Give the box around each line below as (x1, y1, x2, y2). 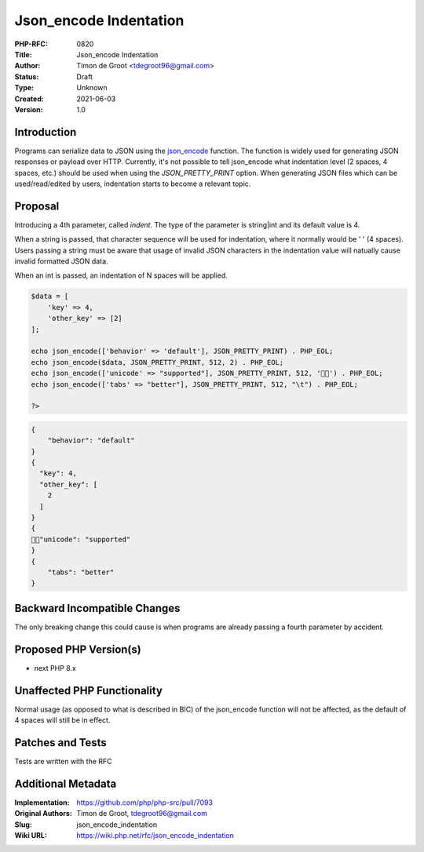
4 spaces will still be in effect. (14, 715, 111, 725)
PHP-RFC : (14, 39, 49, 49)
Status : (14, 71, 39, 82)
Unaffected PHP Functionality (14, 683, 163, 697)
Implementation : (14, 797, 70, 807)
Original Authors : (14, 809, 72, 818)
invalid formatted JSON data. (14, 257, 109, 266)
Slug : (14, 820, 33, 829)
